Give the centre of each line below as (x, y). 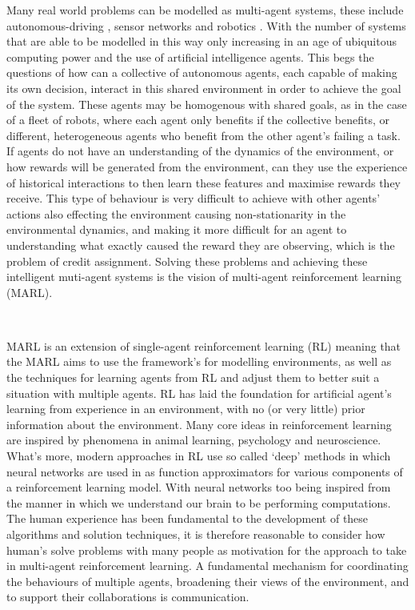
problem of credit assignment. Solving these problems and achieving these (187, 261)
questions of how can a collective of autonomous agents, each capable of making (202, 72)
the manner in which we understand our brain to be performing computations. (199, 502)
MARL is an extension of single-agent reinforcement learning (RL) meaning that (204, 345)
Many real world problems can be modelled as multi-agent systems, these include (205, 10)
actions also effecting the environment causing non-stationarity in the (176, 213)
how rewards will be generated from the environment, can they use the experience (207, 166)
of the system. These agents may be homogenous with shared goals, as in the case (207, 104)
